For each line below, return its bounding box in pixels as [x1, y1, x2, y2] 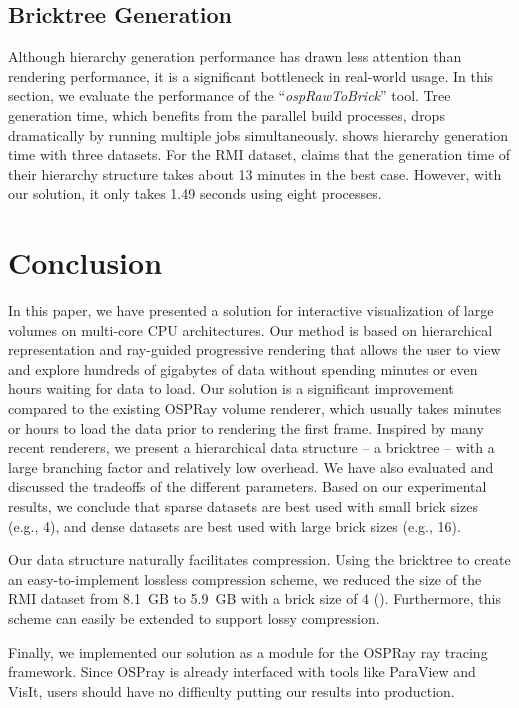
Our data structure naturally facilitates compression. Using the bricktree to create [8, 549, 511, 570]
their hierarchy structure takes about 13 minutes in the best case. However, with [8, 163, 502, 184]
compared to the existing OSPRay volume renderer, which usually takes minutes [8, 398, 502, 419]
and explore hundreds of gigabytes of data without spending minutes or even [8, 358, 478, 379]
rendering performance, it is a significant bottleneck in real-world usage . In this [8, 65, 494, 86]
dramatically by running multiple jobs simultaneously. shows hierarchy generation [8, 124, 508, 145]
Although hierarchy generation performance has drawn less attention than [8, 46, 462, 67]
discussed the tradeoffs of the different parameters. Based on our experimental [8, 476, 487, 497]
